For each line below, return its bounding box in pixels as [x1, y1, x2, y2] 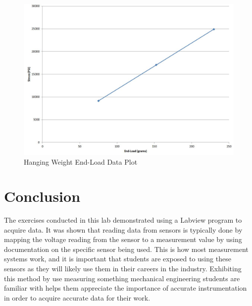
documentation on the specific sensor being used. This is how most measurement [4, 244, 249, 254]
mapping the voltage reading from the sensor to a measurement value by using [4, 234, 242, 245]
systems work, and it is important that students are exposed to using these [4, 253, 231, 264]
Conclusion [4, 186, 81, 206]
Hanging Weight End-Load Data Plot [24, 157, 138, 167]
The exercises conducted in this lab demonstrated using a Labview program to [4, 215, 242, 225]
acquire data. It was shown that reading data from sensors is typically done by [4, 224, 243, 235]
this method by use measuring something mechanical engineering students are [4, 273, 240, 283]
